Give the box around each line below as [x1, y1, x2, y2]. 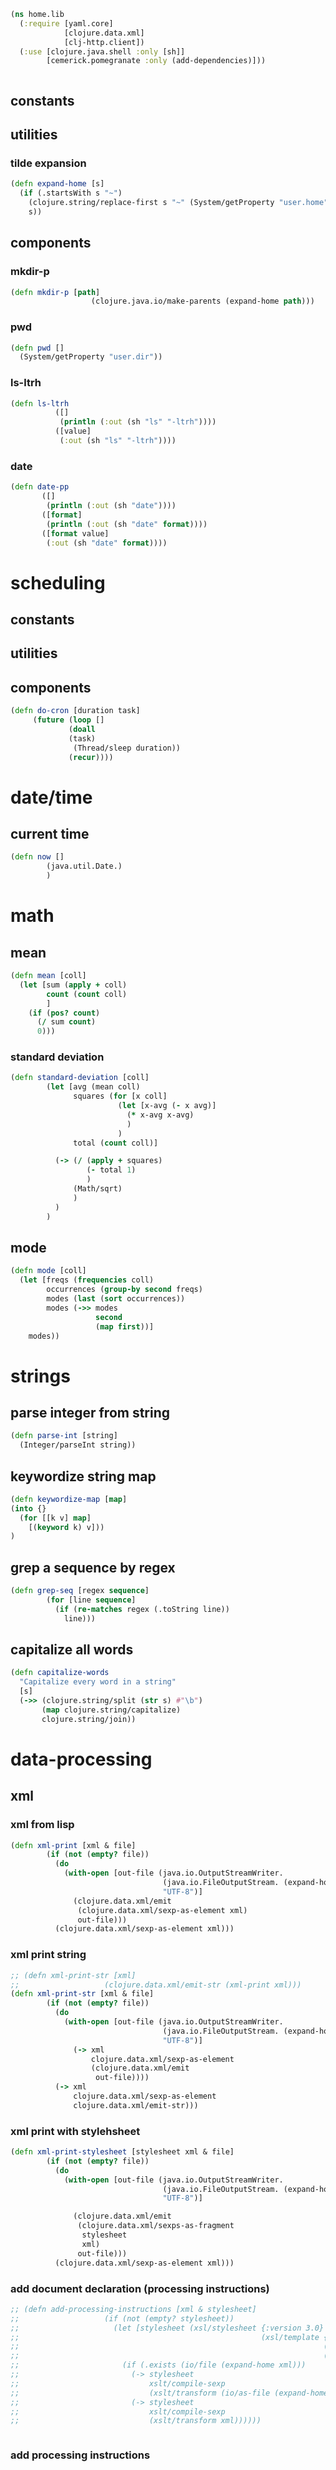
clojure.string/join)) [41, 1714, 137, 1724]
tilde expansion [10, 156, 87, 170]
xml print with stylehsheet [10, 2124, 141, 2138]
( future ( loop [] [32, 715, 105, 725]
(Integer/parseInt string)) [19, 1440, 137, 1450]
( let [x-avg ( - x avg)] [117, 1101, 217, 1111]
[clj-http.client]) [63, 37, 145, 47]
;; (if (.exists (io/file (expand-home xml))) [10, 2360, 307, 2370]
